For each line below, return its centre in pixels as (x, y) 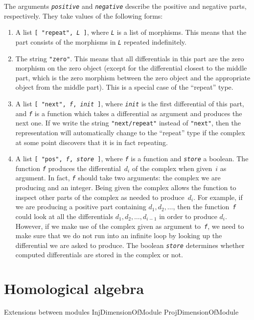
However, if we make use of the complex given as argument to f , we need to (130, 226)
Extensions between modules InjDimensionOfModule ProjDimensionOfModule (121, 312)
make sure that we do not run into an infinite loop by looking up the (119, 235)
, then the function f (205, 207)
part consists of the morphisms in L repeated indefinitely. (101, 41)
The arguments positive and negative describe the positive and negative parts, (125, 6)
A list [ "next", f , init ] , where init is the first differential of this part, (130, 103)
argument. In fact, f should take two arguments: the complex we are (118, 178)
